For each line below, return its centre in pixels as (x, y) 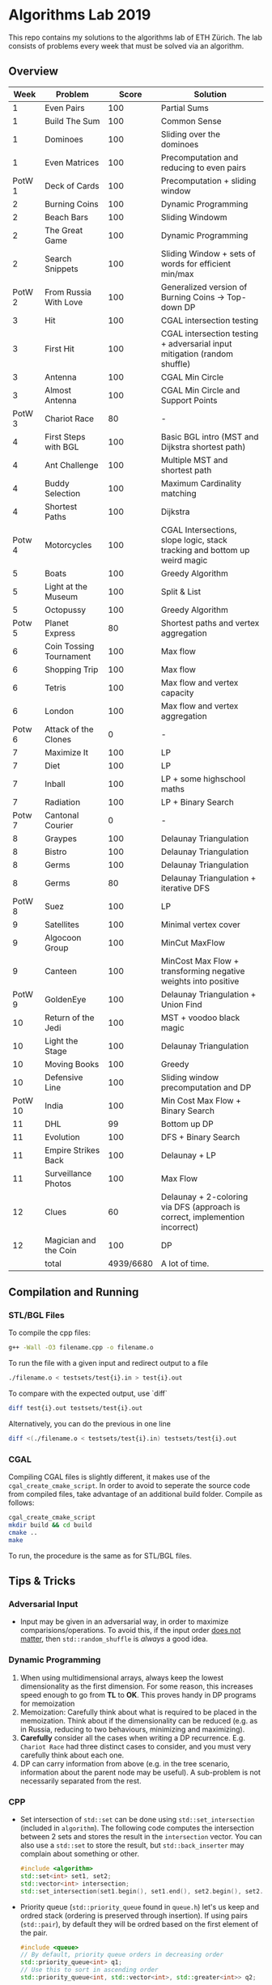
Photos (58, 1184)
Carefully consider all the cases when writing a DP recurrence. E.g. (132, 1737)
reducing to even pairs (204, 168)
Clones (58, 739)
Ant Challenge (71, 465)
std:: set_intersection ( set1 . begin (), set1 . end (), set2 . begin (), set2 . (142, 1891)
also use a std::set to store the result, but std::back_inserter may (132, 1845)
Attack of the (69, 729)
